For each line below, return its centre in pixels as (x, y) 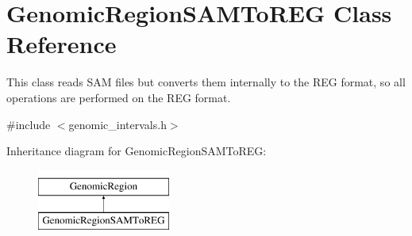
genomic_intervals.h (117, 124)
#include (29, 124)
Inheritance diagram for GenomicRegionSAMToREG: (137, 151)
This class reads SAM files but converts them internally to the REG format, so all (206, 82)
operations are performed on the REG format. (119, 97)
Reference (62, 44)
